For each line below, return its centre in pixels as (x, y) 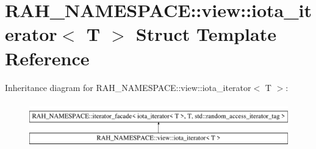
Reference (47, 58)
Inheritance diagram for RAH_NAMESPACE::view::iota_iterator (128, 87)
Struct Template (206, 34)
